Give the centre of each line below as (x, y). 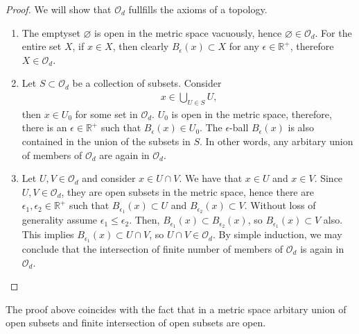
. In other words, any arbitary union (276, 141)
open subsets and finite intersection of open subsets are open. (136, 323)
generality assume (60, 220)
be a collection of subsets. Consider (147, 83)
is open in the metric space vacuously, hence (188, 32)
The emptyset (51, 32)
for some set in (106, 114)
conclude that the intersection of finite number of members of (152, 248)
